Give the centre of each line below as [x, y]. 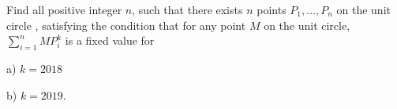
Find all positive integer [64, 9]
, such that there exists [187, 9]
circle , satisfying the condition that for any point [126, 25]
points [272, 9]
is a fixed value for [110, 40]
